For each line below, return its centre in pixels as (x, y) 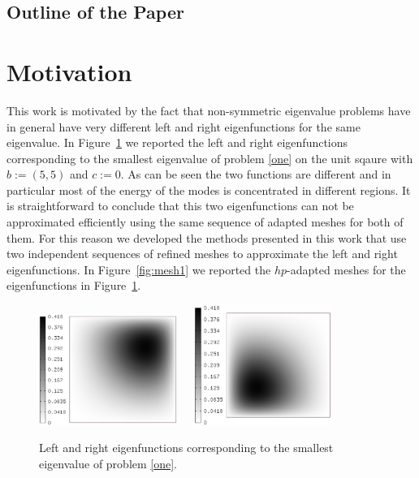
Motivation (69, 71)
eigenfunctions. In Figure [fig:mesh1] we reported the (139, 269)
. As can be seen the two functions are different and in (256, 174)
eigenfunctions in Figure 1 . (74, 285)
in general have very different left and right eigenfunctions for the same (184, 126)
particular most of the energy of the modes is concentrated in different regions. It (209, 189)
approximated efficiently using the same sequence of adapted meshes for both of (205, 222)
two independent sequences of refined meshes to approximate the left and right (202, 254)
